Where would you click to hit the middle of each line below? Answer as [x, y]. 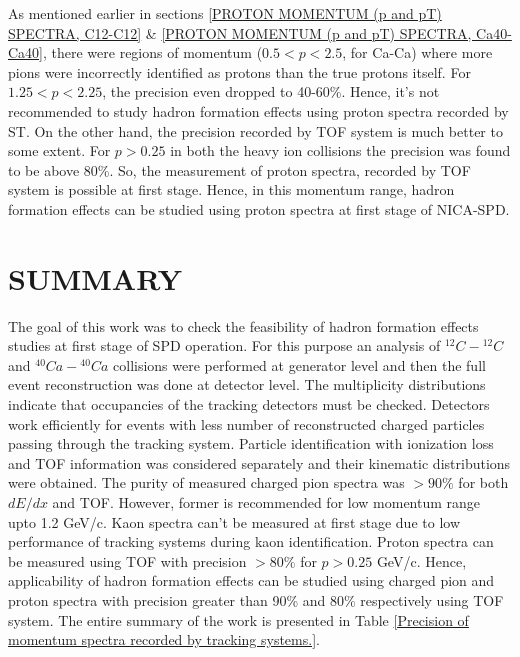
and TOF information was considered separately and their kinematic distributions [259, 462]
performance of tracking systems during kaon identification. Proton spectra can [251, 541]
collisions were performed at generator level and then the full [299, 364]
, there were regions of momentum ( [153, 52]
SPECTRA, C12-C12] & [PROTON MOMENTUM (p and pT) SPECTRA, [240, 32]
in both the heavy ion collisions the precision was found [340, 150]
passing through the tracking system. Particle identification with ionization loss [251, 443]
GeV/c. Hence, [421, 560]
